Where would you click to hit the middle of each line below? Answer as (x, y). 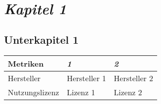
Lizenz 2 (128, 92)
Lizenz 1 (81, 92)
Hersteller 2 (134, 78)
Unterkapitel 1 (41, 39)
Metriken (26, 63)
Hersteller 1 (87, 78)
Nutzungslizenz (34, 92)
